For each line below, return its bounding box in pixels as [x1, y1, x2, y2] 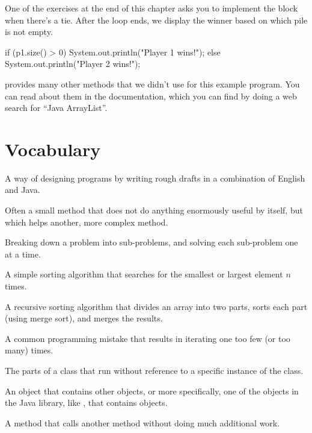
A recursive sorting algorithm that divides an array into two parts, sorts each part [5, 300, 308, 312]
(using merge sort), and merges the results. [5, 312, 163, 324]
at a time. [5, 247, 41, 260]
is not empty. [5, 25, 53, 38]
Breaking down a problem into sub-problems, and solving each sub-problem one [5, 236, 298, 248]
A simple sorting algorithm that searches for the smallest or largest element [5, 268, 283, 280]
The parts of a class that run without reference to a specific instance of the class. [5, 364, 304, 376]
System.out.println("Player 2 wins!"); [5, 57, 141, 70]
